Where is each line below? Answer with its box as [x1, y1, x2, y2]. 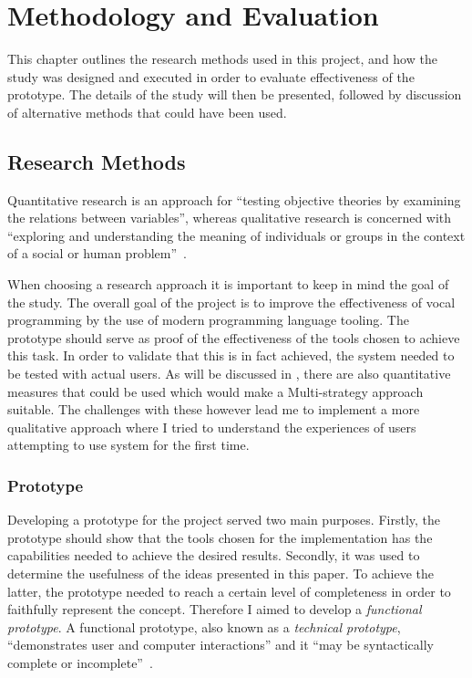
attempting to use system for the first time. [7, 435, 250, 454]
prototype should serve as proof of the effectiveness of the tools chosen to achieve [7, 328, 460, 347]
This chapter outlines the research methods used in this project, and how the [7, 49, 437, 68]
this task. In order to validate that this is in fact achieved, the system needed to [7, 346, 455, 365]
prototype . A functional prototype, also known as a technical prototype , [7, 617, 401, 636]
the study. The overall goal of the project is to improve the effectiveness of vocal [7, 292, 456, 311]
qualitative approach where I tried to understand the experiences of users [7, 417, 416, 436]
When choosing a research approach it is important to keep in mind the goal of [7, 275, 449, 294]
